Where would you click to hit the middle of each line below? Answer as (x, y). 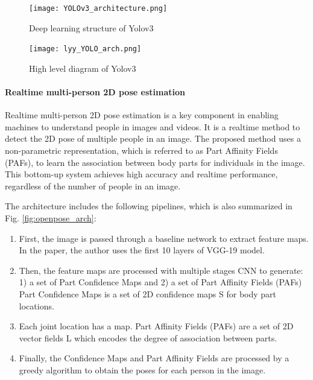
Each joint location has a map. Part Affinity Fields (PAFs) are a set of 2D (156, 326)
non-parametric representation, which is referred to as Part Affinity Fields (141, 150)
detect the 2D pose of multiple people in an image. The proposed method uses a (153, 138)
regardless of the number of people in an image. (93, 185)
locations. (36, 306)
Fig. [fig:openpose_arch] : (51, 218)
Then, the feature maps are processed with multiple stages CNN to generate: (161, 270)
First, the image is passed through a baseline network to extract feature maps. (164, 238)
